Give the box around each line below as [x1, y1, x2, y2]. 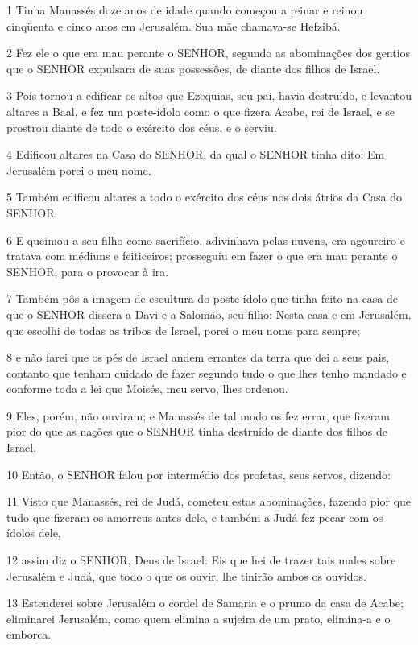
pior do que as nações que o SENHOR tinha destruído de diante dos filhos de [6, 423, 387, 440]
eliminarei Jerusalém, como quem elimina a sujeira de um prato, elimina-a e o [6, 610, 391, 626]
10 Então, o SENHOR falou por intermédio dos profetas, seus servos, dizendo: [6, 465, 391, 482]
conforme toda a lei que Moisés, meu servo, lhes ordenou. [6, 380, 288, 397]
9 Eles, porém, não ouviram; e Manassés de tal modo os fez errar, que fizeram [6, 407, 390, 424]
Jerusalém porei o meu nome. [6, 161, 151, 178]
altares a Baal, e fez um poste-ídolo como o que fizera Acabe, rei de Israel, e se [6, 102, 395, 119]
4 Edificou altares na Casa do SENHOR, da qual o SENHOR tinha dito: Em [6, 146, 385, 163]
